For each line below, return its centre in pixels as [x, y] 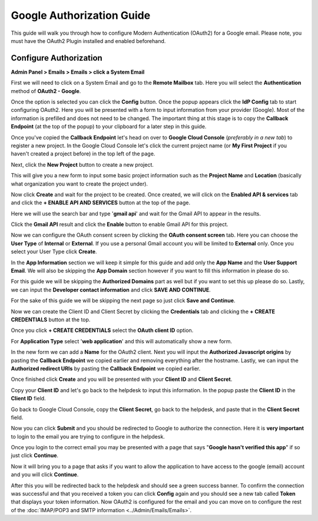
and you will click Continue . [45, 474]
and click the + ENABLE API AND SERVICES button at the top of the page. [101, 203]
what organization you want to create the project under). [79, 184]
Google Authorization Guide [81, 15]
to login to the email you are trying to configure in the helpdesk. [88, 436]
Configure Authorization [57, 58]
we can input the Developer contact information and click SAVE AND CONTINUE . [111, 290]
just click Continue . [35, 456]
